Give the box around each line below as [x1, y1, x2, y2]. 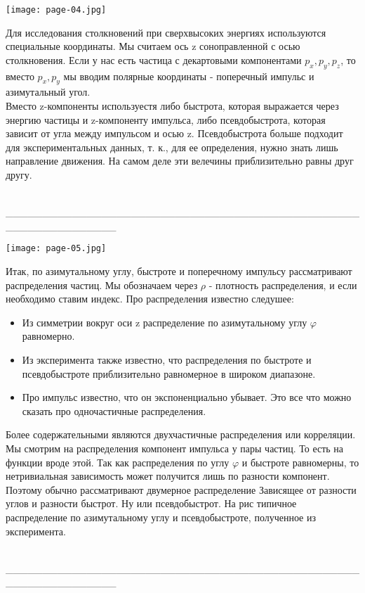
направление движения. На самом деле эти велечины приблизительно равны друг [6, 153, 354, 168]
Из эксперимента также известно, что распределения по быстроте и [22, 352, 312, 366]
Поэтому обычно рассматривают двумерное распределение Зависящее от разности [6, 482, 357, 497]
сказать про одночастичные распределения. [22, 403, 206, 418]
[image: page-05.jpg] [6, 243, 107, 254]
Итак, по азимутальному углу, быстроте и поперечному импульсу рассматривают [6, 264, 352, 279]
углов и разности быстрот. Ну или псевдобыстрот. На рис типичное [6, 496, 297, 511]
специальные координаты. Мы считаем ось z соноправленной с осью [6, 39, 300, 53]
